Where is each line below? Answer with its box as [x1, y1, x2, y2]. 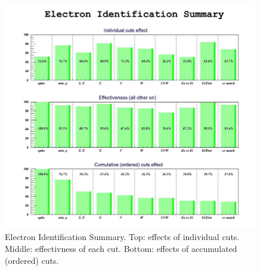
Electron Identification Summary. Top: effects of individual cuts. [5, 230, 240, 243]
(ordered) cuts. [5, 254, 59, 266]
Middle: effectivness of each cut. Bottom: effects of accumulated [5, 242, 237, 255]
